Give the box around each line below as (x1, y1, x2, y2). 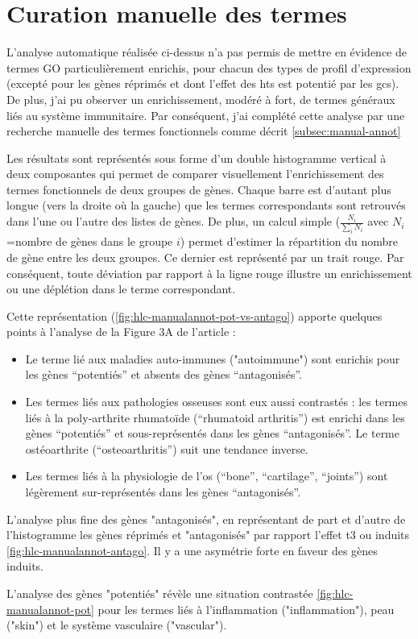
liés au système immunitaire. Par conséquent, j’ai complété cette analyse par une (6, 106, 405, 123)
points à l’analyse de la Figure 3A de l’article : (6, 323, 236, 340)
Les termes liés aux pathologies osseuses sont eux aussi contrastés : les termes (25, 393, 408, 410)
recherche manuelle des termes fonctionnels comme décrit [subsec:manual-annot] (6, 122, 401, 139)
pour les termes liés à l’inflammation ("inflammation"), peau (97, 600, 395, 617)
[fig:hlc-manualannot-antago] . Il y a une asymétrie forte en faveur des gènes (6, 541, 378, 558)
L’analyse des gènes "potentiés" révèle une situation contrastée (6, 585, 313, 602)
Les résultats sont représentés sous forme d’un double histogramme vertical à (6, 149, 387, 166)
